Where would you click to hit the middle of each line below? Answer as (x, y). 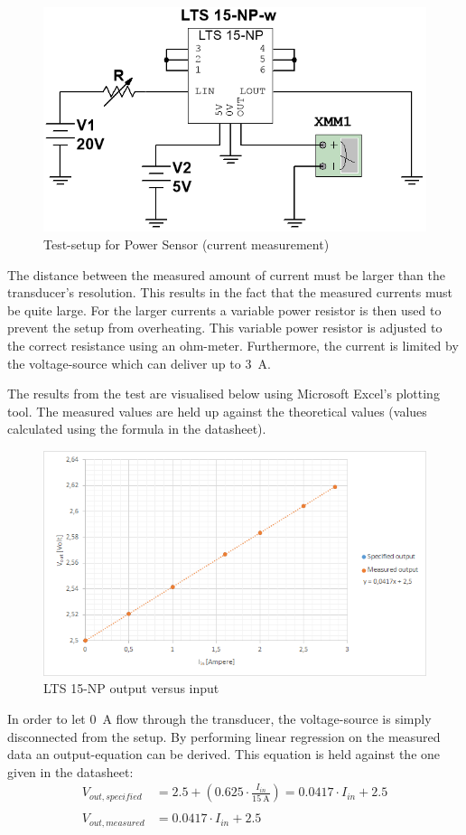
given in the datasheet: (70, 771)
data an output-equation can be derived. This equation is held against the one (224, 754)
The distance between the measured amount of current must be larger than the (226, 274)
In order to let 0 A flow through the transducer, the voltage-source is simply (219, 718)
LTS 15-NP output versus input (131, 688)
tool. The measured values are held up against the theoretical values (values (217, 411)
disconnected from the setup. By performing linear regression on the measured (224, 736)
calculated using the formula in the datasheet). (137, 429)
